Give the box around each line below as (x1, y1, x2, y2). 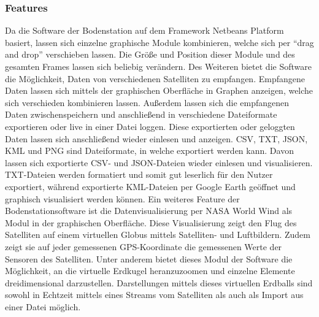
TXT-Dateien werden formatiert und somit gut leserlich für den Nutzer (5, 168, 273, 181)
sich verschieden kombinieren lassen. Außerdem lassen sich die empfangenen (5, 96, 289, 109)
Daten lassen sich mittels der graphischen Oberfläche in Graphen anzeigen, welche (5, 84, 313, 97)
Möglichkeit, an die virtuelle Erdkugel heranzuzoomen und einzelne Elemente (5, 264, 295, 277)
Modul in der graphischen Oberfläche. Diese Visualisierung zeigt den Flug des (5, 216, 297, 229)
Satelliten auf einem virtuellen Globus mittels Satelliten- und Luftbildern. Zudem (5, 228, 310, 241)
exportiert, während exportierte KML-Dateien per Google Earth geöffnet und (5, 180, 296, 193)
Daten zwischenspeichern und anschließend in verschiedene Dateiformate (5, 108, 277, 121)
